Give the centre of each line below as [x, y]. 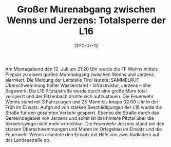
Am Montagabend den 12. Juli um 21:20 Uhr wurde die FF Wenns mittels [82, 69]
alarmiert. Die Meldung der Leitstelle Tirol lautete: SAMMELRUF [72, 80]
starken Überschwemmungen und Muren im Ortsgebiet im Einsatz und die [84, 129]
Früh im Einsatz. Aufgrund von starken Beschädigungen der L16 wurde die [84, 107]
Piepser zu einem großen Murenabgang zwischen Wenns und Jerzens [80, 74]
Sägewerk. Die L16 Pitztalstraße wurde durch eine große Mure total [76, 90]
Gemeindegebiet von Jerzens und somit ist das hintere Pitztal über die [80, 118]
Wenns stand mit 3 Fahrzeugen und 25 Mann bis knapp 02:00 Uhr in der [82, 102]
